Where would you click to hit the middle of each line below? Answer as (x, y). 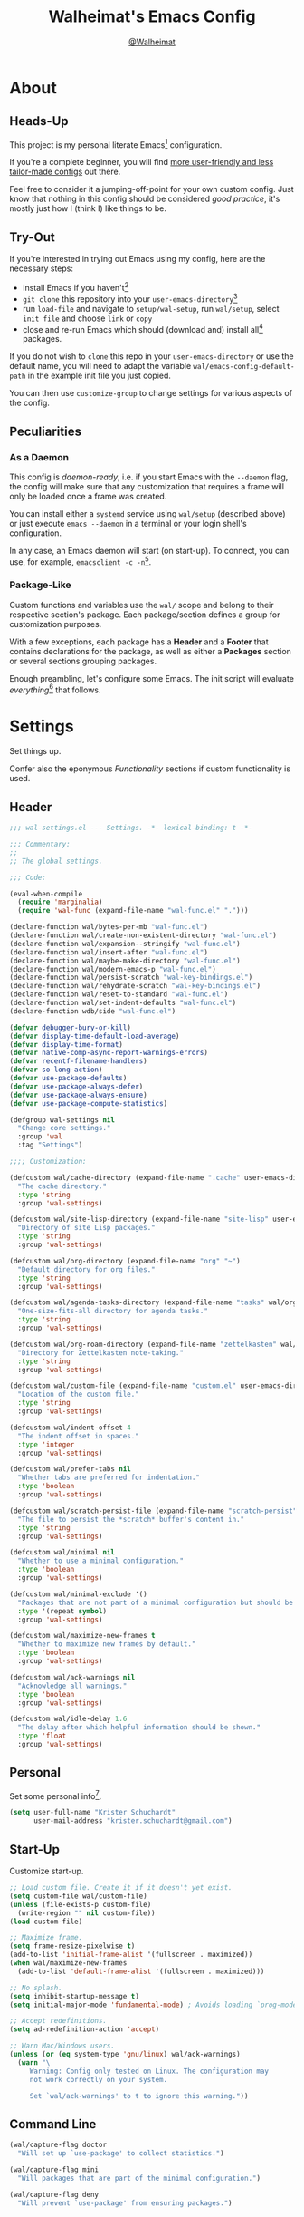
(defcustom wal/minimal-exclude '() (78, 1594)
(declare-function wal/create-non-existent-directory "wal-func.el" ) (143, 935)
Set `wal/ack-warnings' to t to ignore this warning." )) (139, 2096)
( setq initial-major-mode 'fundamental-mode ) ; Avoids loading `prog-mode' (155, 2005)
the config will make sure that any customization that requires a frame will (147, 486)
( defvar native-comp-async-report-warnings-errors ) (109, 1053)
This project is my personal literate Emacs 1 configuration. (116, 144)
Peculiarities (45, 431)
